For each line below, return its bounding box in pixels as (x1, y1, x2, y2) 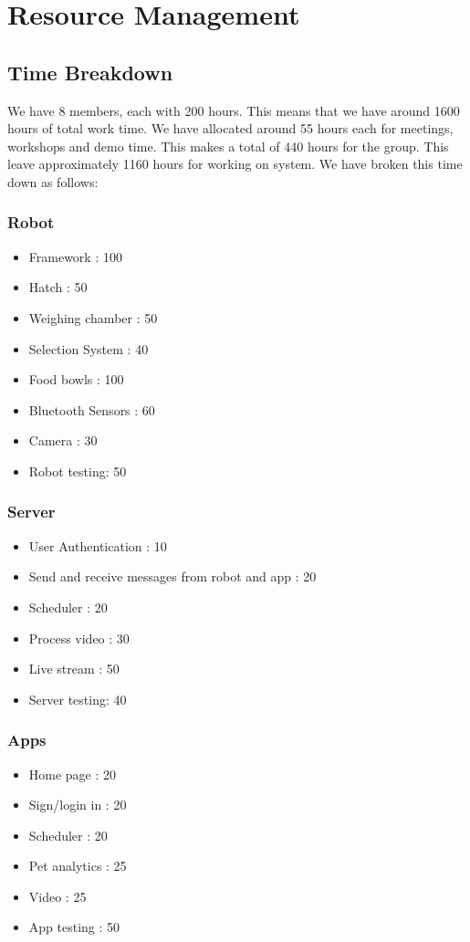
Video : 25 (28, 886, 87, 905)
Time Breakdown (7, 58, 173, 86)
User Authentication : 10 (28, 536, 167, 555)
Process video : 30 (28, 628, 130, 647)
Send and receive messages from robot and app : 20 (28, 567, 317, 586)
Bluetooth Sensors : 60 (28, 400, 155, 419)
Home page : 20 (28, 764, 117, 783)
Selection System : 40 (28, 339, 149, 358)
